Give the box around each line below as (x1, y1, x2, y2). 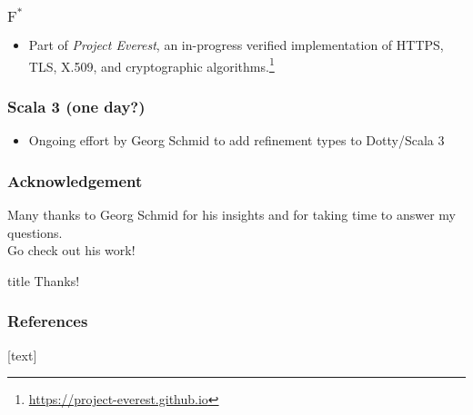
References (7, 310, 88, 332)
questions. (7, 222, 63, 242)
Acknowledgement (7, 169, 143, 192)
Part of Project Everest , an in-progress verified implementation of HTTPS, (28, 35, 444, 54)
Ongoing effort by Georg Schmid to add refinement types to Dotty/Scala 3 (28, 131, 445, 150)
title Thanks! (7, 271, 80, 290)
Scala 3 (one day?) (7, 94, 146, 117)
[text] (7, 345, 37, 364)
